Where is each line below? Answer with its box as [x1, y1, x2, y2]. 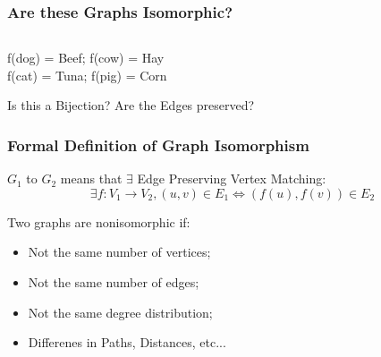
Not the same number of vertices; [28, 242, 211, 261]
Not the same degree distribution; [28, 302, 213, 321]
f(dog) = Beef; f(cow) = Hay [7, 48, 165, 67]
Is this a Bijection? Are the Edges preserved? [7, 96, 255, 115]
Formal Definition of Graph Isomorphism [7, 133, 309, 156]
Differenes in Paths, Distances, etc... [28, 333, 226, 352]
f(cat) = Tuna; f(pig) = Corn [7, 65, 167, 84]
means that [60, 169, 123, 188]
